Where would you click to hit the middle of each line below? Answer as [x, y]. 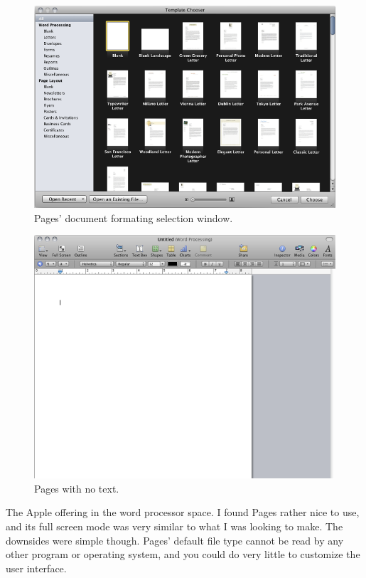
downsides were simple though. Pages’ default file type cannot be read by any [175, 540]
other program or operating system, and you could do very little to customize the [183, 554]
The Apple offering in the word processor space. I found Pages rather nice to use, [183, 512]
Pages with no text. [77, 488]
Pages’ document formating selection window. [134, 217]
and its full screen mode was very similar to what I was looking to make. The [174, 526]
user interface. [36, 568]
